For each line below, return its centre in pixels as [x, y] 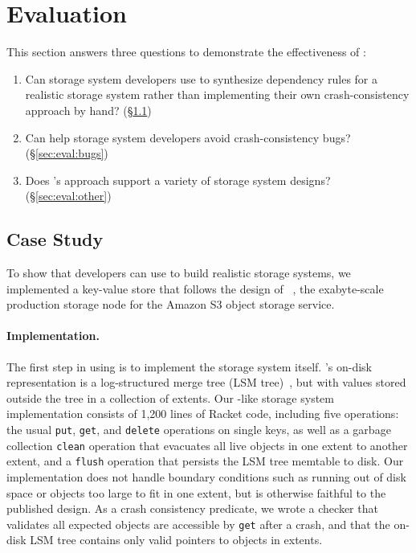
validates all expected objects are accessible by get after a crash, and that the [198, 524]
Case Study [55, 239]
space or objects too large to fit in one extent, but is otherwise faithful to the [196, 492]
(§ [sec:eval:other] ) [68, 196]
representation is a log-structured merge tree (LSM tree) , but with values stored [206, 382]
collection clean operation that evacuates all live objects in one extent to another [207, 445]
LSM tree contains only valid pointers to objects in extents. [176, 540]
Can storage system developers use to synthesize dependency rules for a [202, 78]
